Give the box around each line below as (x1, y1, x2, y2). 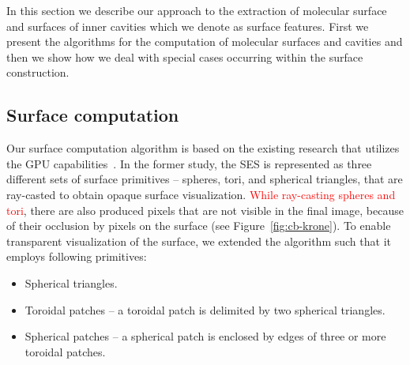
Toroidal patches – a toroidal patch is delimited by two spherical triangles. (24, 301, 386, 318)
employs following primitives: (6, 248, 147, 265)
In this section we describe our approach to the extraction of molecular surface (6, 2, 387, 18)
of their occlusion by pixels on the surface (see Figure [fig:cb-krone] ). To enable (6, 217, 391, 234)
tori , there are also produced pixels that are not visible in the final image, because (6, 201, 404, 218)
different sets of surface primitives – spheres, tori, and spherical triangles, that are (6, 171, 403, 187)
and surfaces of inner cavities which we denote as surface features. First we (6, 17, 369, 34)
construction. (6, 64, 70, 81)
